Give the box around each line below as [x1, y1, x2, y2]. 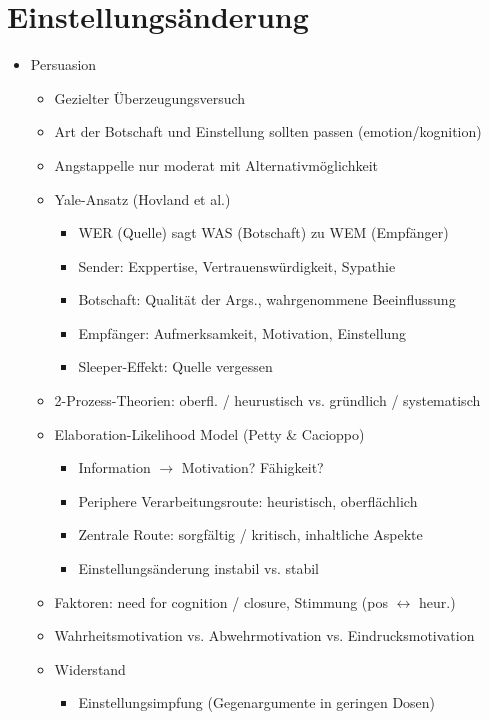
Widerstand [54, 658, 126, 679]
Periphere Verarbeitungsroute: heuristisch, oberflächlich [78, 490, 418, 511]
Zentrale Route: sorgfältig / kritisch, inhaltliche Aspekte [78, 524, 423, 545]
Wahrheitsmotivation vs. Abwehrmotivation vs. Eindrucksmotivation [54, 625, 475, 646]
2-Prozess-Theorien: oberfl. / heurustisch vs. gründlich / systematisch [54, 390, 481, 411]
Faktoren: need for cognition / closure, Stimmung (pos [54, 591, 388, 612]
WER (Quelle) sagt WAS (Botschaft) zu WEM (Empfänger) [78, 222, 449, 243]
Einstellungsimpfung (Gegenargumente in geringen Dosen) [78, 692, 436, 713]
